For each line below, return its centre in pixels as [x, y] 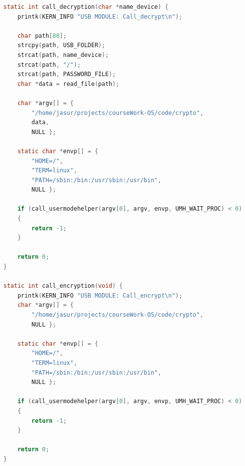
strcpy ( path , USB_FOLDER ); [61, 45]
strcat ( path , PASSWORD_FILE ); [67, 74]
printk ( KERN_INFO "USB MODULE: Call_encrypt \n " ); [100, 295]
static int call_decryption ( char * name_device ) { [86, 7]
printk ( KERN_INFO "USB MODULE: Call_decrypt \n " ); [100, 16]
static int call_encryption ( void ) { [63, 286]
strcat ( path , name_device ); [63, 55]
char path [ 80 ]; [42, 36]
